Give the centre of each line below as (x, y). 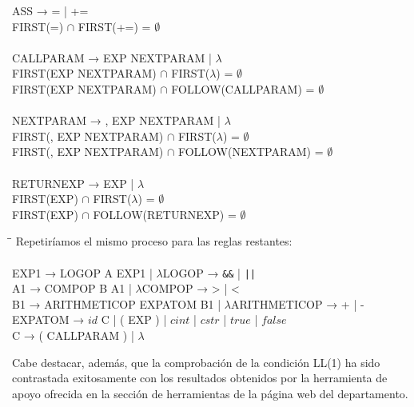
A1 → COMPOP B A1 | (72, 288)
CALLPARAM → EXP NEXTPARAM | (112, 57)
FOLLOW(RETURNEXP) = (165, 214)
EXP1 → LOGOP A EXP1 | (82, 272)
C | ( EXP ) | (134, 319)
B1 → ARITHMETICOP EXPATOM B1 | (117, 303)
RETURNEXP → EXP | (73, 183)
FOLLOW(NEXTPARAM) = (251, 152)
